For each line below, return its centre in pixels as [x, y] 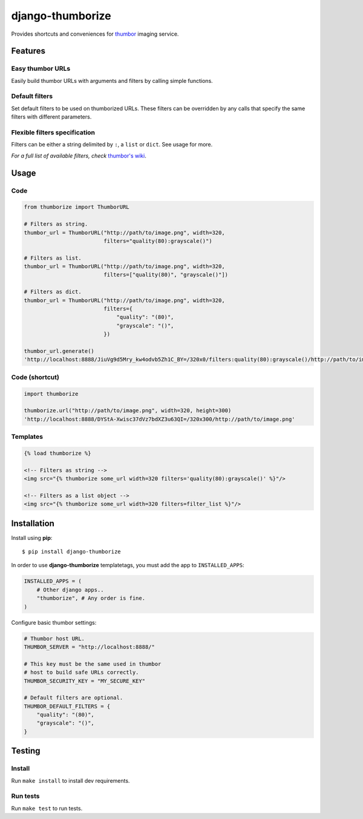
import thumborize [51, 394]
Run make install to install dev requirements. [70, 780]
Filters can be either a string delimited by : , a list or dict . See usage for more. [112, 145]
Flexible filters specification [53, 132]
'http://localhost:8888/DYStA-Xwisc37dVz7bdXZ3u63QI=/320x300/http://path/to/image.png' [160, 419]
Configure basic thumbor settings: [54, 622]
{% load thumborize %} [57, 453]
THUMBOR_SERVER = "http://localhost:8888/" [90, 647]
